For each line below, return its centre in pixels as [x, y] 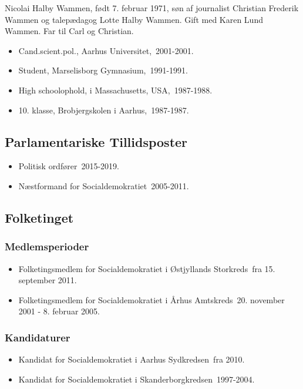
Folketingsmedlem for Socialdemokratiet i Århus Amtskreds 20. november [151, 299]
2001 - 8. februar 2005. [59, 311]
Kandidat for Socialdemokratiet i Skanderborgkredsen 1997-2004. [137, 379]
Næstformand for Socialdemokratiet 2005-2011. [104, 185]
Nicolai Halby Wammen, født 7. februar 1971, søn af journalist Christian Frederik [152, 8]
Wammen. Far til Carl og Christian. [69, 31]
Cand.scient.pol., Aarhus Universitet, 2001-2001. [106, 50]
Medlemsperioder [47, 247]
